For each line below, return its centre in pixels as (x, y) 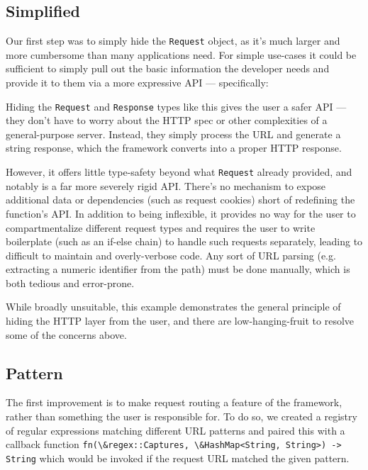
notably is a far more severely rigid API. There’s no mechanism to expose (166, 185)
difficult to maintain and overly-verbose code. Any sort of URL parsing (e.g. (171, 255)
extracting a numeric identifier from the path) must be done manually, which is (178, 269)
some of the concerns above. (66, 334)
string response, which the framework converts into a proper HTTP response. (174, 148)
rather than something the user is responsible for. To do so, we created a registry (182, 416)
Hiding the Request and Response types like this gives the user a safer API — (176, 106)
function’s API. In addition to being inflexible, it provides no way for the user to (181, 213)
